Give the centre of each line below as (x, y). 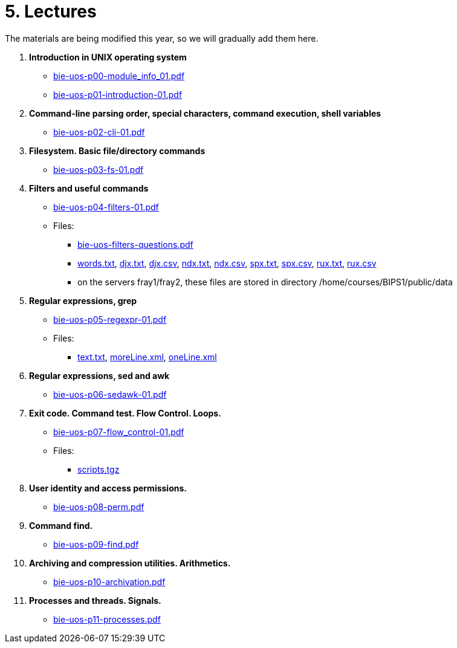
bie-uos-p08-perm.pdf (99, 507)
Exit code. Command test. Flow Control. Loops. (125, 413)
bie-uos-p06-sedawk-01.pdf (110, 394)
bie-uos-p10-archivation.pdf (109, 582)
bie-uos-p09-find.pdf (96, 544)
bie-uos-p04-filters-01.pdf (106, 207)
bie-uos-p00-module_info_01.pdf (119, 76)
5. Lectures (51, 11)
